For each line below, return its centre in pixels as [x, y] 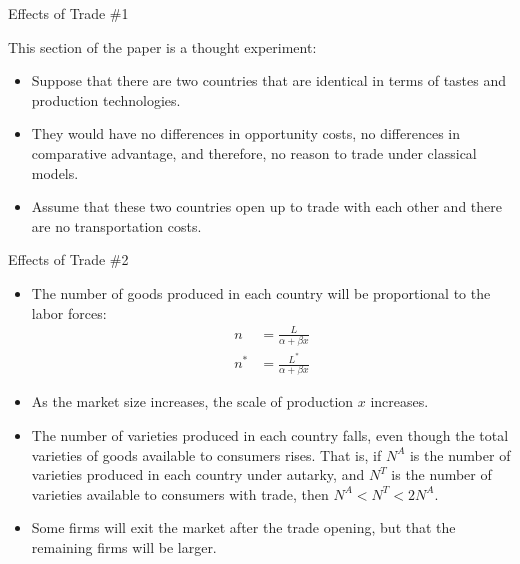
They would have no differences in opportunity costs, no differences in [245, 133]
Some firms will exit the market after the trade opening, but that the [243, 527]
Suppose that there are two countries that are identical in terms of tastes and [269, 80]
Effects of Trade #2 [68, 259]
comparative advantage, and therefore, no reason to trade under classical [254, 152]
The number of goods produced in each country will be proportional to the [261, 292]
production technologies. [106, 99]
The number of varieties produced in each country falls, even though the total [270, 435]
